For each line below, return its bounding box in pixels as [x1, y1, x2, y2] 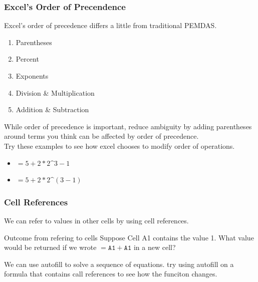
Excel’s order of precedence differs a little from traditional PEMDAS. [4, 20, 217, 31]
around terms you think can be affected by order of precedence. [4, 131, 199, 141]
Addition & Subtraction [16, 104, 89, 115]
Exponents [16, 71, 49, 81]
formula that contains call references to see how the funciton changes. [4, 268, 217, 279]
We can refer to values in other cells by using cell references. [4, 215, 189, 225]
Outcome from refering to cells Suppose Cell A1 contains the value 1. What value [4, 232, 254, 242]
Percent [16, 54, 39, 64]
